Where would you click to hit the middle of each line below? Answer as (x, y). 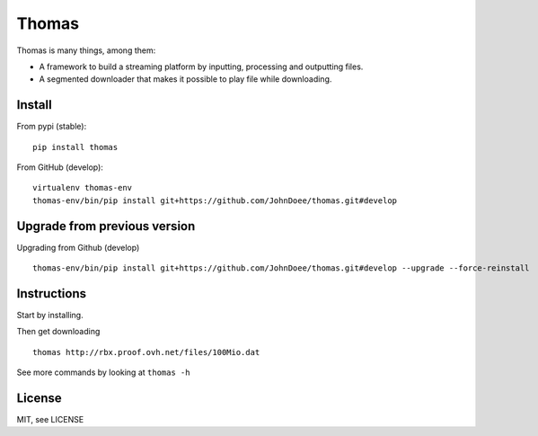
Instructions (52, 294)
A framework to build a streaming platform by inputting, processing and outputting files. (201, 67)
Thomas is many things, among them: (86, 50)
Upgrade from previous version (106, 226)
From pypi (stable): (52, 127)
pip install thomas (75, 147)
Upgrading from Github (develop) (78, 247)
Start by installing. (50, 315)
